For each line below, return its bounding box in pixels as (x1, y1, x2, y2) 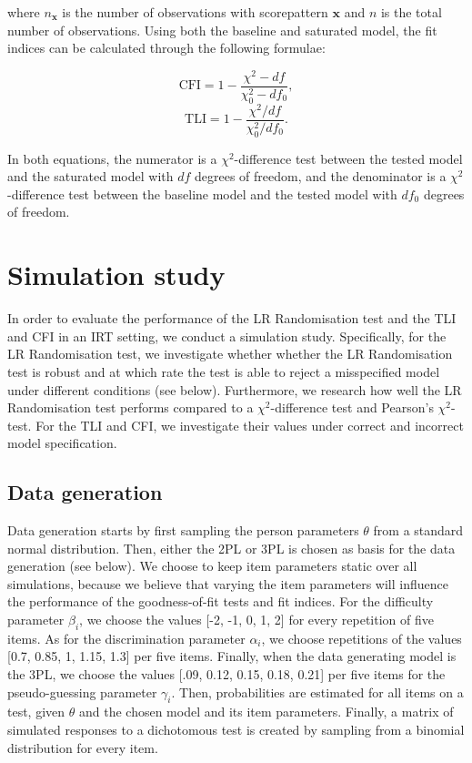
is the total (380, 3, 442, 21)
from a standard (373, 521, 464, 540)
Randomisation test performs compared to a (7, 398, 254, 417)
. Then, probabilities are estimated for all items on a (171, 682, 464, 701)
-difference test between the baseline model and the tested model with (7, 184, 397, 203)
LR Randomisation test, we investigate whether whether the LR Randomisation (7, 344, 453, 363)
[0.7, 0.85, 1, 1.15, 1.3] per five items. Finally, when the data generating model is (7, 646, 457, 666)
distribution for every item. (7, 738, 158, 757)
